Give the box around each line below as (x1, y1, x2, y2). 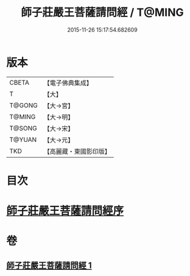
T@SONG (9, 124, 38, 132)
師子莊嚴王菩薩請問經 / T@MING (21, 5, 184, 19)
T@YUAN (9, 135, 37, 144)
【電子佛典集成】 (43, 79, 93, 87)
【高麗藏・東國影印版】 (43, 147, 111, 155)
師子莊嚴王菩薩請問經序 (6, 204, 124, 218)
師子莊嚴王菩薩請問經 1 (6, 260, 93, 271)
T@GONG (9, 101, 38, 110)
